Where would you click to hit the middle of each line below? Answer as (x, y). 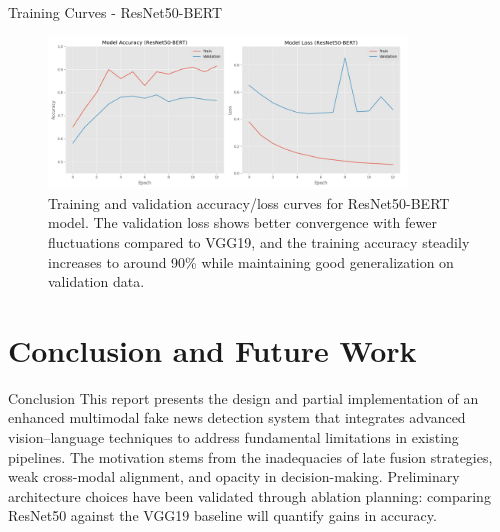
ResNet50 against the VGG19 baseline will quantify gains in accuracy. (222, 515)
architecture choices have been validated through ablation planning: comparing (249, 495)
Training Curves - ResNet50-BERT (115, 12)
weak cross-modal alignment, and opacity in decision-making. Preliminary (234, 476)
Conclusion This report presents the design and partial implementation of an (243, 397)
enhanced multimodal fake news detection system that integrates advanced (237, 417)
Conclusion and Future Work (212, 349)
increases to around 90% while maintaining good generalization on (251, 261)
